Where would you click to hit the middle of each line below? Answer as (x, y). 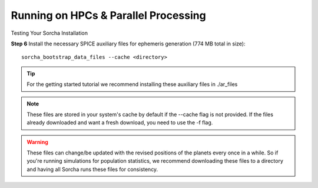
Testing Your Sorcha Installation (49, 33)
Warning (37, 142)
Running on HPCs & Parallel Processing (108, 15)
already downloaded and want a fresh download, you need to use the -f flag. (120, 123)
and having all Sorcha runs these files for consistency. (92, 169)
